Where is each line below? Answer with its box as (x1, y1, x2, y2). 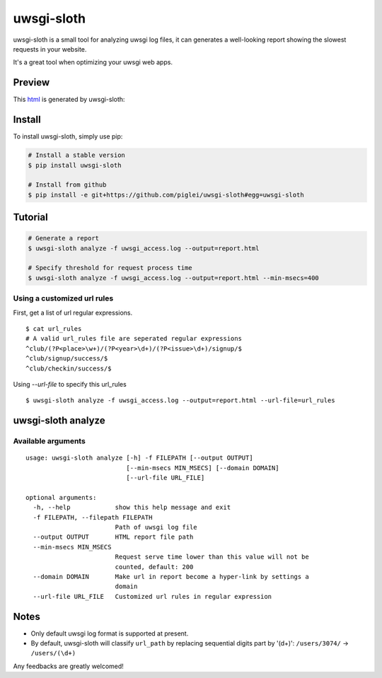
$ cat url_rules (25, 325, 82, 332)
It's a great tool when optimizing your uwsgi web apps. (13, 58, 173, 66)
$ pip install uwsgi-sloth (28, 161, 122, 169)
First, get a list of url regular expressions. (13, 308, 133, 317)
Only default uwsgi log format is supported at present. (30, 629, 189, 638)
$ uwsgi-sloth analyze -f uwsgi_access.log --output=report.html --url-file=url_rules (25, 397, 335, 404)
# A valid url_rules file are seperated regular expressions (25, 334, 242, 343)
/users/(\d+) (30, 649, 76, 657)
